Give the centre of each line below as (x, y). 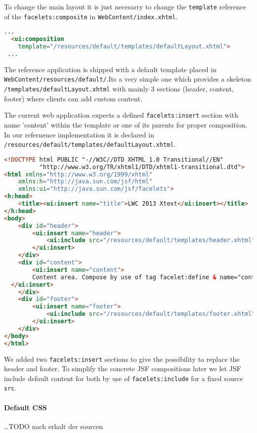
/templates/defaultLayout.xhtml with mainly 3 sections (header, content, (119, 89)
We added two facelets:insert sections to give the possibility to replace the (122, 359)
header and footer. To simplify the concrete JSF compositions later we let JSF (123, 368)
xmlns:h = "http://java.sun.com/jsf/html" (85, 182)
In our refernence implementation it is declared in (79, 134)
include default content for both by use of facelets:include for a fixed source (124, 378)
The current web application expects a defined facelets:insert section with (121, 115)
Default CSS (26, 407)
